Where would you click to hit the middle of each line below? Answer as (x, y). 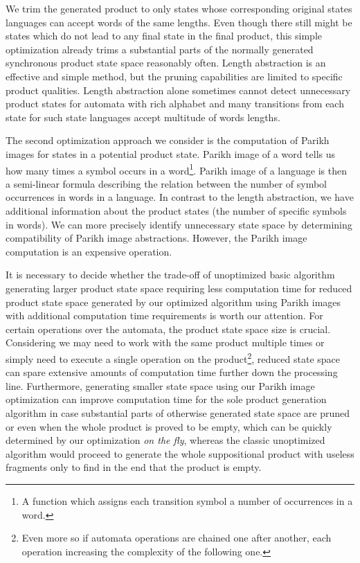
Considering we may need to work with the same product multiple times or (165, 342)
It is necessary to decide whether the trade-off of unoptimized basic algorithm (170, 275)
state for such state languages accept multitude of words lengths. (143, 117)
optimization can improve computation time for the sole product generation (166, 399)
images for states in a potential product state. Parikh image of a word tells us (171, 153)
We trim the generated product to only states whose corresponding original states (179, 8)
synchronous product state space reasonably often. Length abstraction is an (166, 63)
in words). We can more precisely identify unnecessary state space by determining (179, 224)
